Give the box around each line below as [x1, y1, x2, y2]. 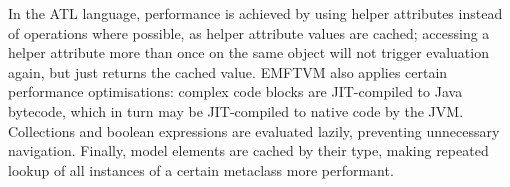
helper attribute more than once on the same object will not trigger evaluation [8, 42, 489, 63]
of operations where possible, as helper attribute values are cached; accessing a [8, 22, 490, 43]
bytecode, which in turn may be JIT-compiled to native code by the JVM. [8, 100, 464, 121]
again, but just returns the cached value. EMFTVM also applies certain [8, 61, 448, 82]
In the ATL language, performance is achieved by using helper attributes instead [8, 3, 503, 23]
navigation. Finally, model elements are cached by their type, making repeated [8, 140, 489, 161]
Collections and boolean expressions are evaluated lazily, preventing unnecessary [8, 120, 500, 141]
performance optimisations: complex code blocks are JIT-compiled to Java [8, 81, 463, 102]
